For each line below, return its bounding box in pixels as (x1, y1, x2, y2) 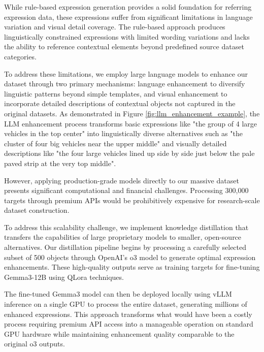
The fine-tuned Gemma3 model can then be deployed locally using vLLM (4, 289, 232, 299)
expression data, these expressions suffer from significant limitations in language (4, 11, 253, 22)
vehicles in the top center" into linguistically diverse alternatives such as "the (4, 128, 243, 139)
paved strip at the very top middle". (4, 157, 116, 168)
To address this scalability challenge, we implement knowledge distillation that (4, 221, 249, 232)
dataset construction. (4, 205, 70, 215)
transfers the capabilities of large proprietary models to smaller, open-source (4, 232, 242, 242)
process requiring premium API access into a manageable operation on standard (4, 318, 253, 329)
